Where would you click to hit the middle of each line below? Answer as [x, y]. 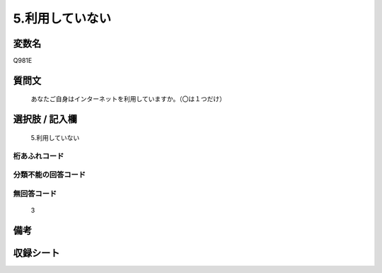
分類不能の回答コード [50, 175]
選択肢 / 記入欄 [45, 119]
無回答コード [35, 193]
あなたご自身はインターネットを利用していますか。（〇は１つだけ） [128, 99]
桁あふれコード [39, 156]
